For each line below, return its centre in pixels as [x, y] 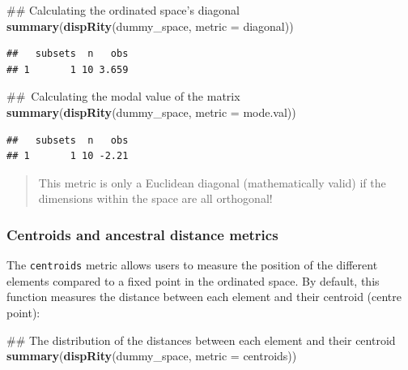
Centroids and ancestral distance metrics [142, 234]
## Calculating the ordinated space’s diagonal [123, 10]
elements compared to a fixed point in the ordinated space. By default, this [193, 280]
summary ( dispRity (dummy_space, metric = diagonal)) [150, 26]
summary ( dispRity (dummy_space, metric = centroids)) [152, 356]
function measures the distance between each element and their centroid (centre [204, 297]
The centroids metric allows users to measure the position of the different [192, 265]
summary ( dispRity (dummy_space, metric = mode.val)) [151, 112]
